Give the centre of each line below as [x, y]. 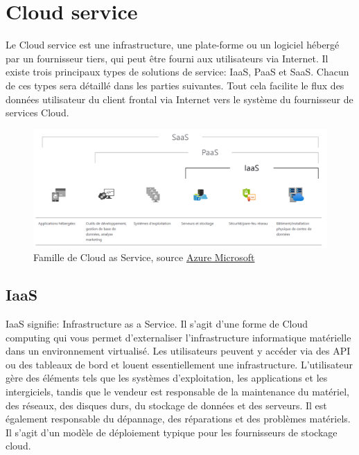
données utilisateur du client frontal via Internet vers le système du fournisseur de [179, 99]
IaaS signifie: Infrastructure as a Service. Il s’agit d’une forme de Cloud [157, 324]
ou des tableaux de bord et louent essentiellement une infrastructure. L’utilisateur [179, 364]
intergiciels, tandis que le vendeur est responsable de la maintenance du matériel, [177, 392]
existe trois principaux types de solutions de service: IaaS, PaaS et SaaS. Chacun [177, 72]
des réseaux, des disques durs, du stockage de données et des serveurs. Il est [166, 405]
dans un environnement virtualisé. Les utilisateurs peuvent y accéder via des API [178, 351]
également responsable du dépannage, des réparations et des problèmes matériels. [178, 419]
